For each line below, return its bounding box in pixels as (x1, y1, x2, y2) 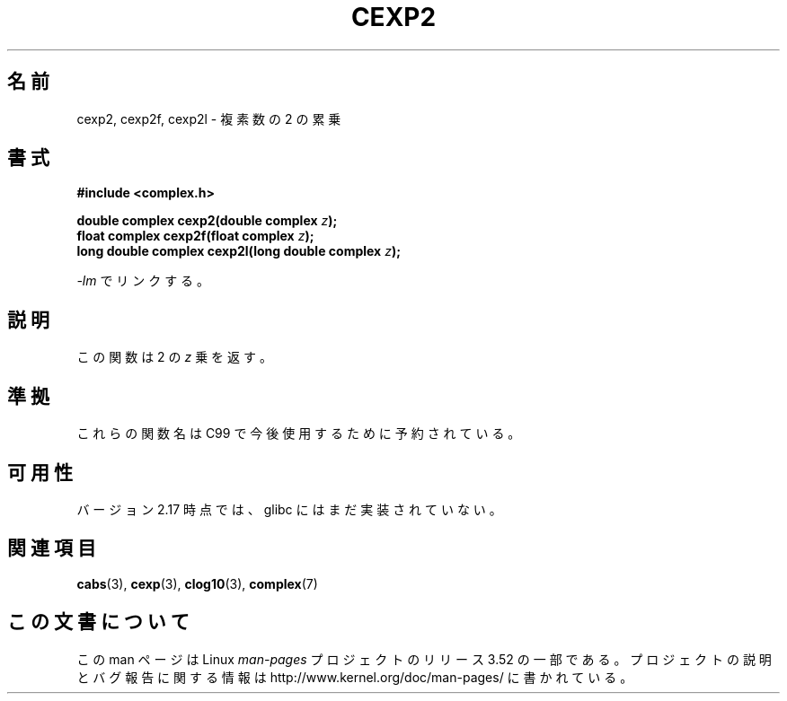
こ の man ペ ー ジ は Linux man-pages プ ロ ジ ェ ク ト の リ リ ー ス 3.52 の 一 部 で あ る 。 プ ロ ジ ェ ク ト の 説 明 (76, 651, 772, 667)
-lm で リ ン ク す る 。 (76, 273, 210, 289)
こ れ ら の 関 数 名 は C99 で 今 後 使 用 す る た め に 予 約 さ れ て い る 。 (76, 425, 521, 442)
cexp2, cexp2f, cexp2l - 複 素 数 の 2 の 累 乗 (76, 110, 341, 127)
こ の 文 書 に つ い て (7, 610, 190, 634)
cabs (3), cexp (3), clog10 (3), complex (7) (76, 575, 318, 591)
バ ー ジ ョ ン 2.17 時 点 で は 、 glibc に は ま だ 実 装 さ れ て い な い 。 (76, 501, 502, 517)
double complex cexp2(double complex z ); (76, 213, 338, 229)
